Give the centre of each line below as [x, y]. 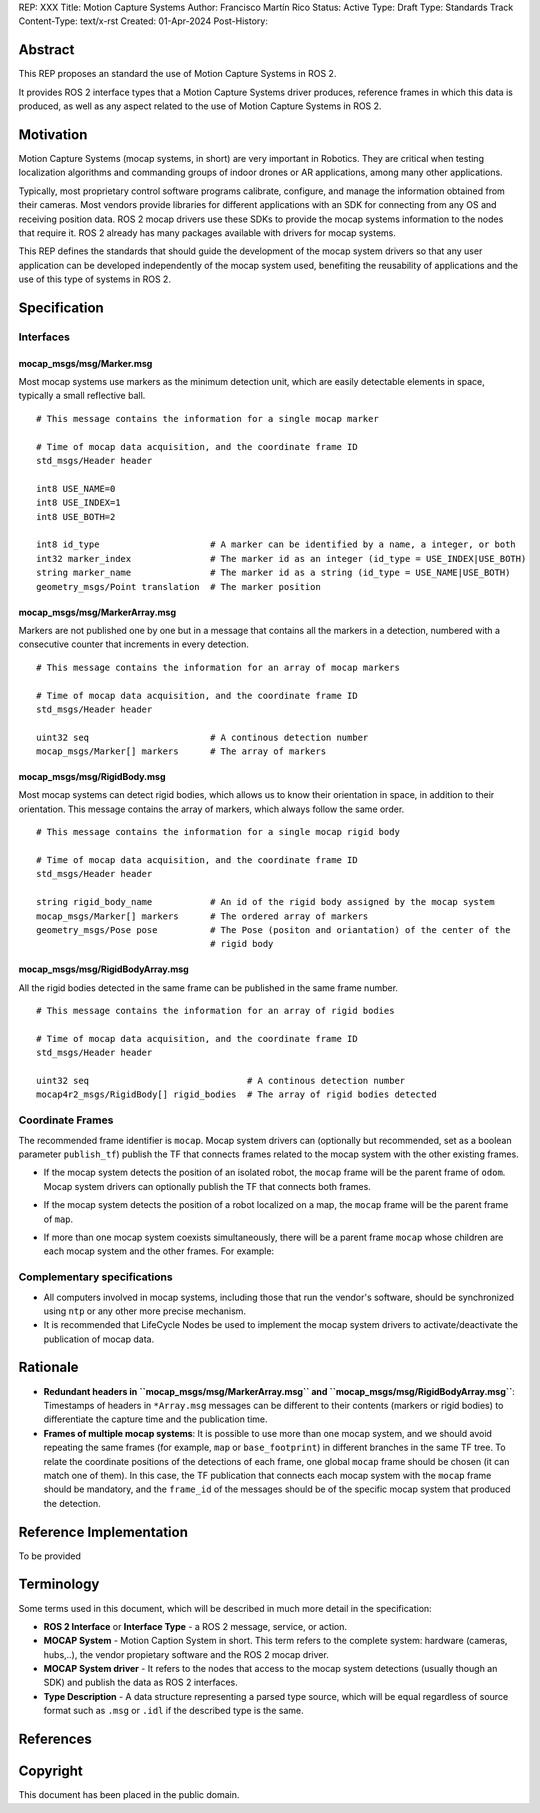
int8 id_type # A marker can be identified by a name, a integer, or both [276, 544]
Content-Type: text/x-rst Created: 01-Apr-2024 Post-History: [143, 21]
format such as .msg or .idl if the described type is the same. [173, 1711]
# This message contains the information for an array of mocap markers [218, 667]
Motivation [53, 134]
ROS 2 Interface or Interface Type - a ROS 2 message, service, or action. [195, 1626]
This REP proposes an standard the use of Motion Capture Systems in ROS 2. [177, 74]
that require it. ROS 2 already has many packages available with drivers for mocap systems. [207, 232]
